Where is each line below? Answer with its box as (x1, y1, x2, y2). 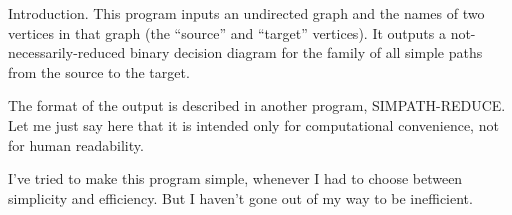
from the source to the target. (8, 61, 190, 82)
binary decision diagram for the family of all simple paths (129, 42, 483, 63)
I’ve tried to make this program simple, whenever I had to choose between (8, 168, 463, 189)
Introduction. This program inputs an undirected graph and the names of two (8, 3, 485, 23)
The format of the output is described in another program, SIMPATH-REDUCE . (8, 95, 506, 116)
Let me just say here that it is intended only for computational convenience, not (8, 114, 499, 135)
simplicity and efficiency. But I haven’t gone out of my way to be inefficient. (8, 187, 473, 208)
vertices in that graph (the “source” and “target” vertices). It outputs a (8, 22, 446, 43)
